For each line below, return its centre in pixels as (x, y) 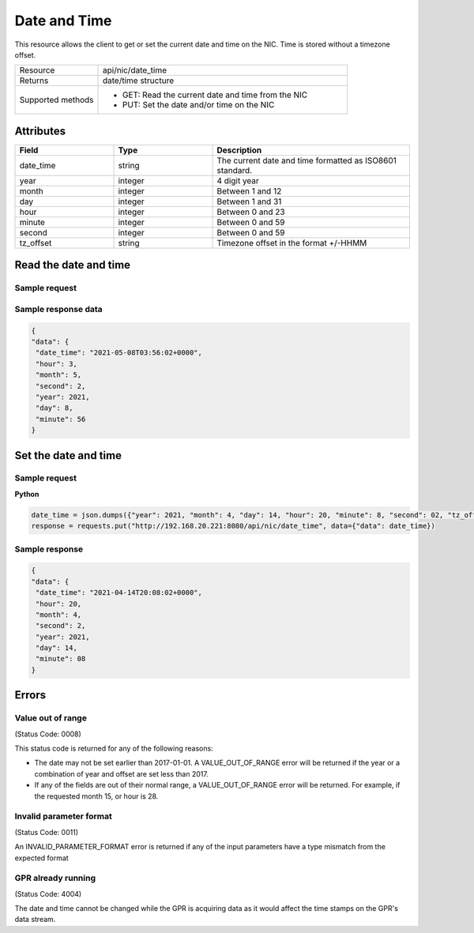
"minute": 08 (61, 659)
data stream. (35, 920)
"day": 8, (55, 408)
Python (27, 494)
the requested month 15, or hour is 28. (96, 796)
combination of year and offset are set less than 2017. (121, 773)
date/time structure (138, 81)
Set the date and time (68, 455)
